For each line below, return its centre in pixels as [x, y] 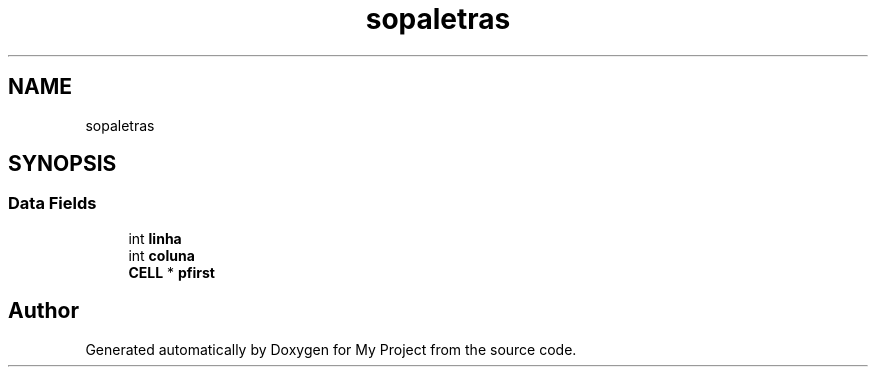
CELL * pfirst [171, 272]
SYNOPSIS [62, 164]
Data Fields [52, 203]
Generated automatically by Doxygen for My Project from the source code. [331, 349]
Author [43, 311]
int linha [155, 238]
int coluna [161, 255]
